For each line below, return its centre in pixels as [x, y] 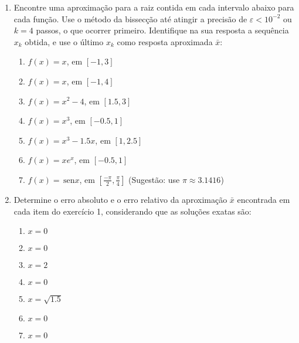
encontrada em [264, 199]
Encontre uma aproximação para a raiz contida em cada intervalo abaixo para [154, 7]
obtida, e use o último [64, 41]
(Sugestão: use [154, 179]
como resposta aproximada [165, 41]
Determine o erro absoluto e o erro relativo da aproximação [120, 199]
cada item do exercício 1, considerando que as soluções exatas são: [132, 211]
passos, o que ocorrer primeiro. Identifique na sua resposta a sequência [162, 30]
